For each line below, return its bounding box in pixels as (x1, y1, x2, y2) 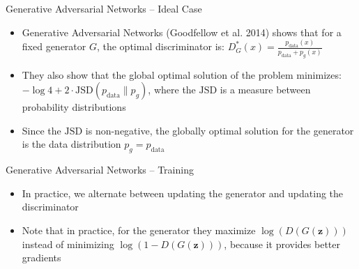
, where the (148, 82, 196, 97)
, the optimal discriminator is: (96, 39, 224, 54)
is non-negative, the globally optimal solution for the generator (85, 123, 354, 137)
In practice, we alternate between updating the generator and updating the (22, 185, 344, 200)
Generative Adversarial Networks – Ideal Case (6, 1, 202, 15)
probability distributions (22, 100, 126, 114)
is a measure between (220, 82, 311, 97)
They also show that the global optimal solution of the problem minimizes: (22, 67, 342, 82)
